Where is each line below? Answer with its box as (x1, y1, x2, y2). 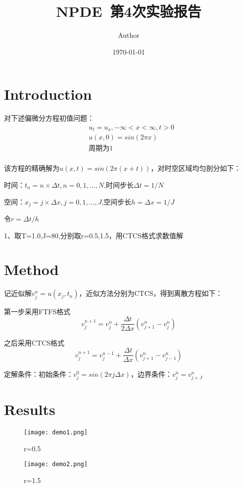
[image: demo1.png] (24, 428, 88, 436)
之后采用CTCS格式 (4, 337, 65, 348)
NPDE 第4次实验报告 (56, 1, 201, 21)
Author (118, 30, 140, 40)
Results (4, 399, 55, 419)
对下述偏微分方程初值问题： (4, 113, 94, 123)
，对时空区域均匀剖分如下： (150, 163, 241, 173)
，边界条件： (130, 368, 172, 379)
